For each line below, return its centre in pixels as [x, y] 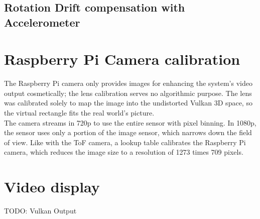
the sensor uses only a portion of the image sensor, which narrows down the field [128, 132]
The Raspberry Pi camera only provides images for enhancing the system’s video [128, 83]
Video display [52, 187]
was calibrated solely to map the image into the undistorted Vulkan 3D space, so [128, 103]
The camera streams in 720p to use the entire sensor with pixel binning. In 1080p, [130, 122]
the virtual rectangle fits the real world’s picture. [79, 113]
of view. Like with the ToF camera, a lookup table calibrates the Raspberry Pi [125, 142]
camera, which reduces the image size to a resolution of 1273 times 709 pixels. [124, 152]
